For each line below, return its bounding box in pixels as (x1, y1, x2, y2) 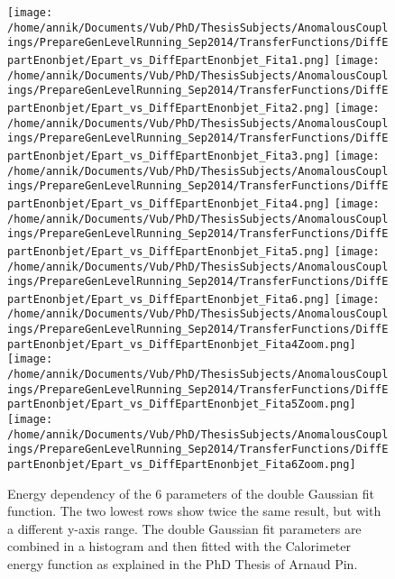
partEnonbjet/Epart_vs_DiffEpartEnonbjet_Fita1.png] (7, 53, 330, 67)
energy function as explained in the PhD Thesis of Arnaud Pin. (7, 555, 358, 574)
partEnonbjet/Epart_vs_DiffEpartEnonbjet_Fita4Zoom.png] (7, 337, 356, 351)
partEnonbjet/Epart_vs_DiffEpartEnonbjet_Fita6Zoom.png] (7, 458, 356, 472)
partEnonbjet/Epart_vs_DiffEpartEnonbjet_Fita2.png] (7, 101, 330, 115)
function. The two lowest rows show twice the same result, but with (7, 501, 381, 520)
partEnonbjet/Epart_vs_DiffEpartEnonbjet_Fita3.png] (7, 149, 330, 162)
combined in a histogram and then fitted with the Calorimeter (7, 537, 351, 556)
